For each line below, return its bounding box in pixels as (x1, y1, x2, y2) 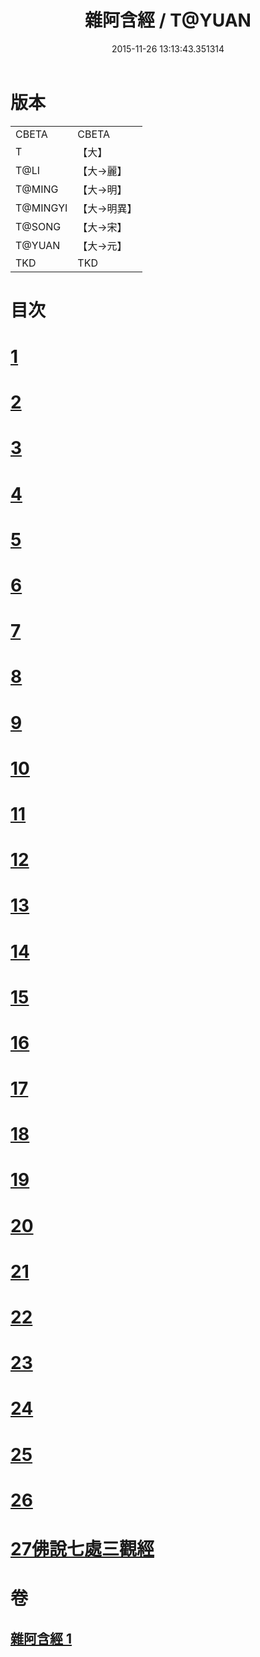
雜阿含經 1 (10, 1630, 73, 1647)
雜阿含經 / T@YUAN (84, 9, 252, 32)
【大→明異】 (77, 201, 138, 215)
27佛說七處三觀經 (10, 1537, 155, 1560)
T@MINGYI (15, 201, 68, 215)
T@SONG (15, 219, 62, 233)
